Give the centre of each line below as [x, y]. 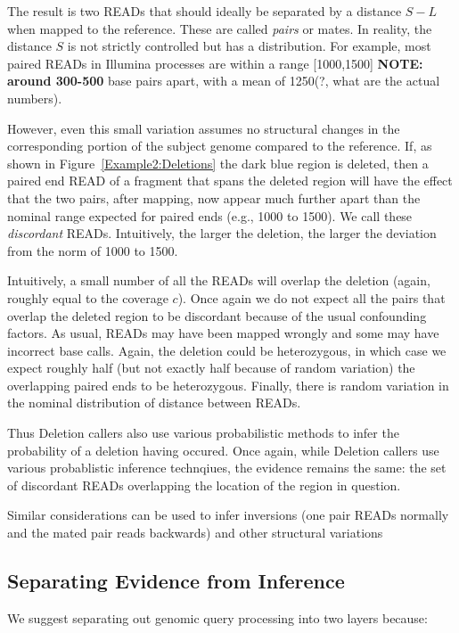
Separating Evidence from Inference [176, 581]
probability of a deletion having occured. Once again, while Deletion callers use [223, 450]
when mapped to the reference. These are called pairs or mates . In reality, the [220, 28]
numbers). [35, 98]
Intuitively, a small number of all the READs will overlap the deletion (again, [219, 280]
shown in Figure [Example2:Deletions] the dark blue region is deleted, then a [218, 163]
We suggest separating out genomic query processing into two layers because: [217, 617]
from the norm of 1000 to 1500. [93, 250]
